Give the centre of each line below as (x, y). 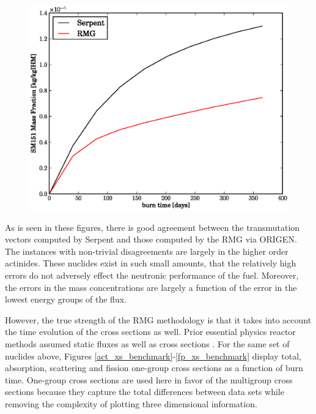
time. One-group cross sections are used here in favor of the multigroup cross (149, 379)
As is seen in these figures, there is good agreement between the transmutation (152, 227)
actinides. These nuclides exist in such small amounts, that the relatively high (151, 263)
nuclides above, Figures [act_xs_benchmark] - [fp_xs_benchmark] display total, (153, 356)
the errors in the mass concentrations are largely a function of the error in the (151, 287)
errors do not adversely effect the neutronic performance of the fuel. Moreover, (152, 275)
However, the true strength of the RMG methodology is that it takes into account (158, 319)
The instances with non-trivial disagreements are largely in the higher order (147, 251)
